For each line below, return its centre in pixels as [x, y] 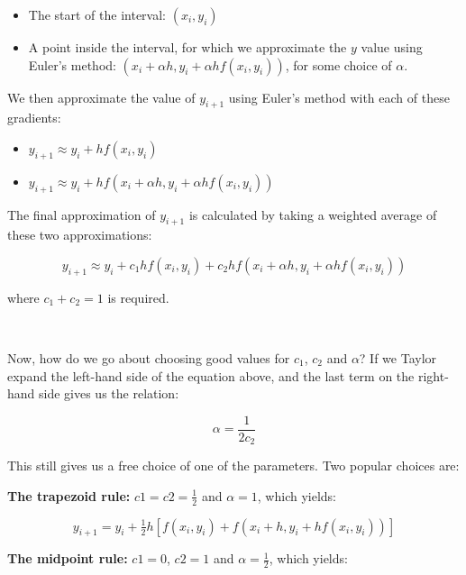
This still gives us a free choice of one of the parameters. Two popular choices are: [233, 465]
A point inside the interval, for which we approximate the [187, 47]
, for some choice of [338, 64]
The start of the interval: [97, 14]
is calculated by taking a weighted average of [313, 214]
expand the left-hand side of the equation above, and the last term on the [211, 375]
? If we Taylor [398, 357]
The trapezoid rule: [69, 495]
